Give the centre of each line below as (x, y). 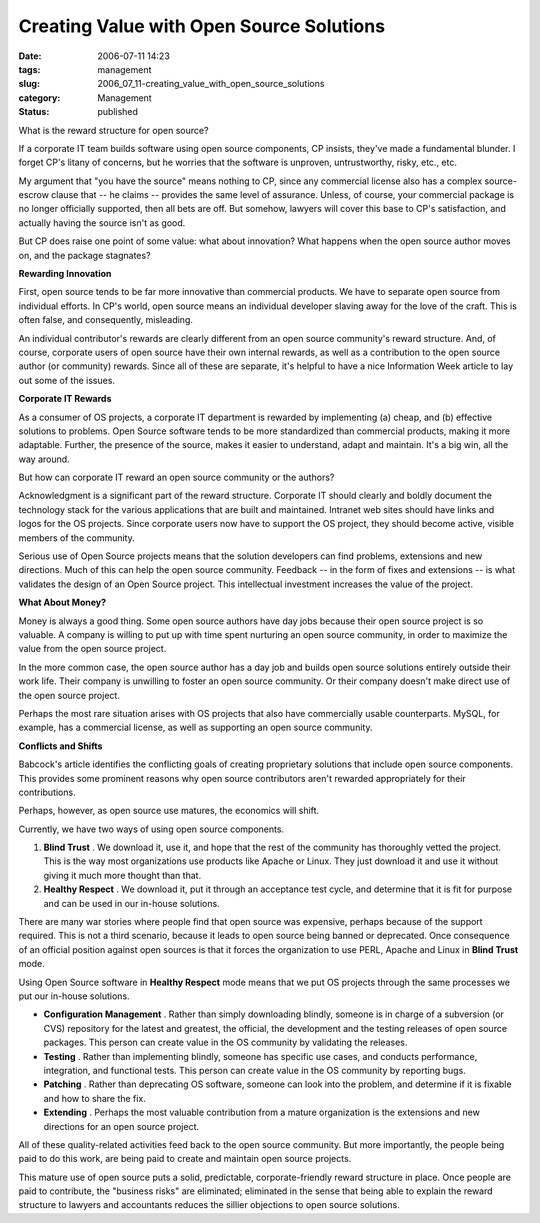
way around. (44, 459)
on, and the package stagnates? (84, 255)
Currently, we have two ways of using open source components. (151, 829)
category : (39, 97)
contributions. (47, 792)
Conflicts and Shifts (60, 746)
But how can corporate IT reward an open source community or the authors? (176, 477)
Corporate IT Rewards (65, 399)
